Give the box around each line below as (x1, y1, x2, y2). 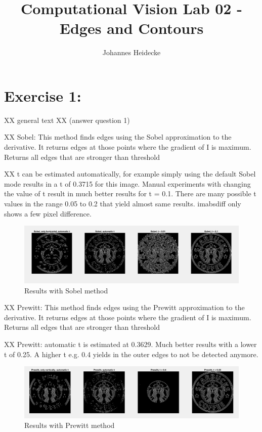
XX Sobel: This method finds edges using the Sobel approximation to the (4, 132, 232, 142)
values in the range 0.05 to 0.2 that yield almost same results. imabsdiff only (4, 198, 241, 208)
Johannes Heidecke (102, 47, 161, 58)
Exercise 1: (4, 85, 81, 106)
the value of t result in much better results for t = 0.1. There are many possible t (4, 188, 256, 199)
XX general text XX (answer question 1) (4, 114, 130, 125)
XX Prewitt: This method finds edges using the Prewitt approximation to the (4, 302, 245, 313)
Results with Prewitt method (24, 420, 115, 430)
